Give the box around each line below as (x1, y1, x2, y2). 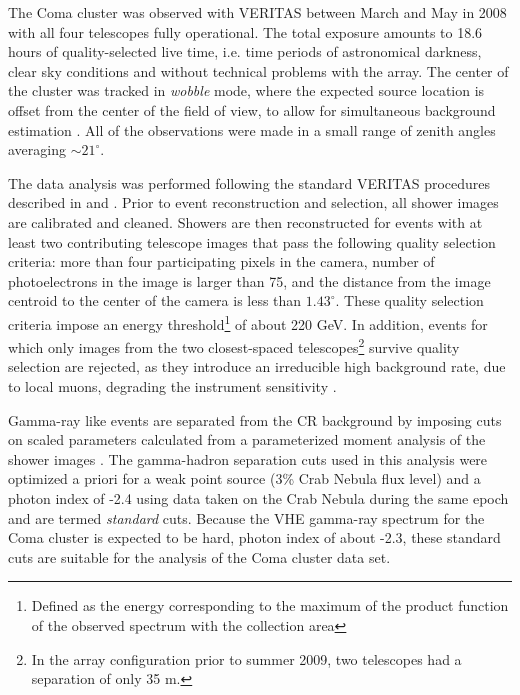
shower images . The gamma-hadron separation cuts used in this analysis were (8, 448, 488, 469)
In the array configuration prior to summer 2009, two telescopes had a (31, 648, 462, 669)
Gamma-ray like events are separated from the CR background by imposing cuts (8, 409, 502, 430)
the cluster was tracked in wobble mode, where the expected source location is (8, 80, 485, 101)
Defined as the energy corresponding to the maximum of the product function (31, 595, 509, 616)
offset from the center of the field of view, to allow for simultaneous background (8, 99, 496, 120)
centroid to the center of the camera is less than (8, 290, 302, 311)
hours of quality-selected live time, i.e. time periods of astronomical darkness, (8, 41, 482, 62)
